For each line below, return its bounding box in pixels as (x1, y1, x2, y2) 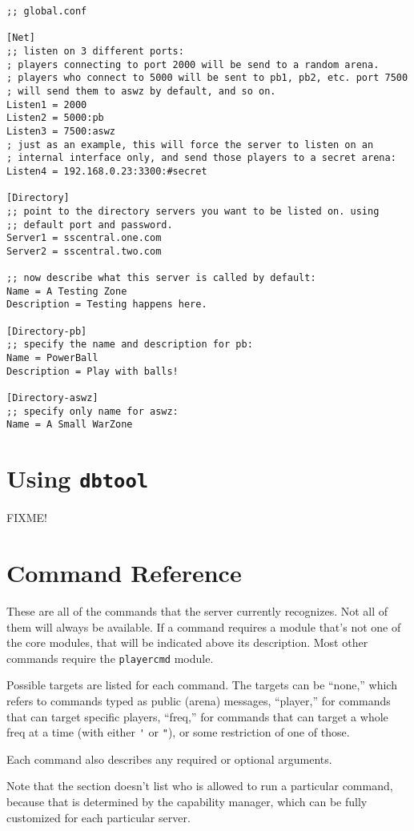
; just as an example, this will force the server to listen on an (6, 138, 374, 151)
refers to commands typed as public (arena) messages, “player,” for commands (6, 692, 391, 709)
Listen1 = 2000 (6, 98, 87, 110)
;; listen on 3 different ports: (6, 45, 184, 57)
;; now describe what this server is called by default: (6, 272, 316, 284)
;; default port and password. (6, 219, 173, 231)
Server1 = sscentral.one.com (6, 232, 162, 244)
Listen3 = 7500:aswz (6, 125, 116, 137)
